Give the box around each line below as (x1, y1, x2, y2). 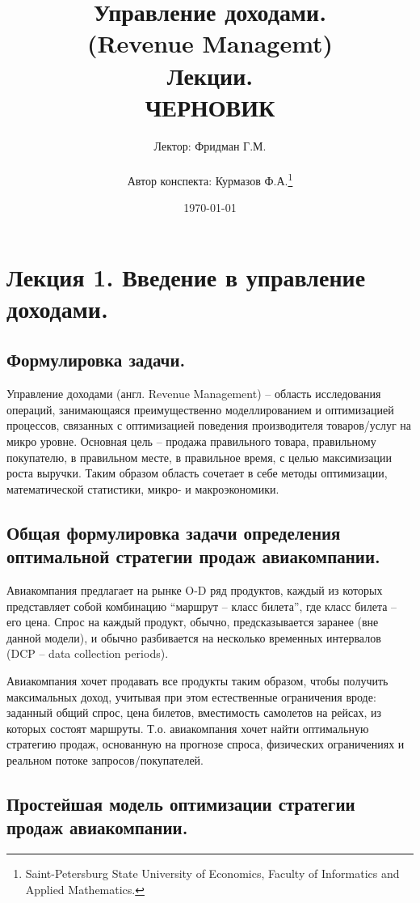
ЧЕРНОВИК (145, 90, 275, 123)
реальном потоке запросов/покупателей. (6, 751, 204, 768)
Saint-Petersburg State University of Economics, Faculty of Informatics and (25, 865, 400, 882)
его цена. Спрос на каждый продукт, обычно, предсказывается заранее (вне (6, 613, 379, 630)
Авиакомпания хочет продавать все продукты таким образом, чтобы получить (6, 672, 388, 689)
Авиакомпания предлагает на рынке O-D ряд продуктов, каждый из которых (6, 582, 383, 599)
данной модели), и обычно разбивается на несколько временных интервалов (6, 629, 381, 646)
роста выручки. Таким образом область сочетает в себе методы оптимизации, (6, 464, 388, 481)
